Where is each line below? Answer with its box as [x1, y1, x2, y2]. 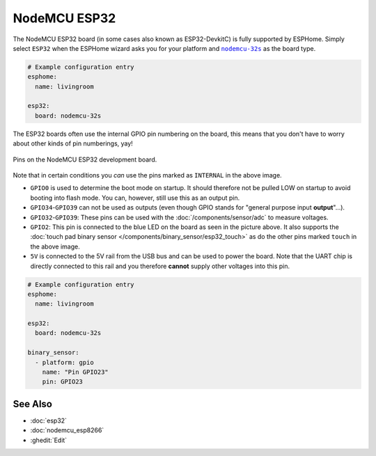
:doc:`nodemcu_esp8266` [30, 426, 104, 434]
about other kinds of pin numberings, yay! [13, 139, 134, 148]
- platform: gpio [35, 359, 94, 366]
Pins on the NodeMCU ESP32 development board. [13, 155, 157, 164]
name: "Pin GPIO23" [42, 368, 109, 376]
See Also [13, 398, 52, 410]
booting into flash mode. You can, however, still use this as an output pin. [30, 194, 240, 202]
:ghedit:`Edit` [30, 436, 68, 444]
